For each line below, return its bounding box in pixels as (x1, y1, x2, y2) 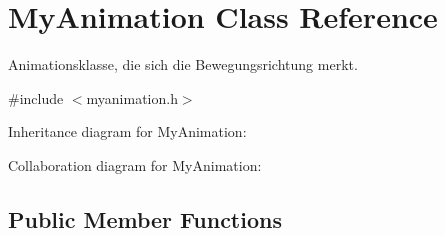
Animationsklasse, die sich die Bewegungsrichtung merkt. (8, 54, 358, 75)
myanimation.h (86, 87, 178, 108)
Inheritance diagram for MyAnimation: (8, 121, 247, 142)
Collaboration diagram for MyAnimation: (8, 154, 262, 175)
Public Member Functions (8, 203, 282, 234)
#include (8, 87, 64, 108)
